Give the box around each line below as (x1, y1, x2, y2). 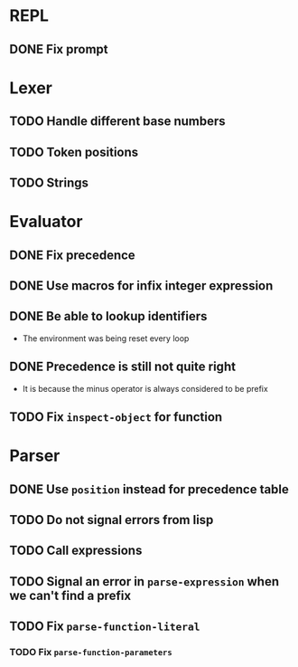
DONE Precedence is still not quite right (9, 359, 237, 375)
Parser (9, 445, 61, 466)
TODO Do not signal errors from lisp (9, 512, 214, 528)
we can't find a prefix (9, 587, 132, 603)
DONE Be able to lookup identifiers (9, 309, 208, 324)
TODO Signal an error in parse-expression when (9, 574, 280, 589)
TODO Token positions (9, 144, 139, 159)
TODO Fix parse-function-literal (9, 619, 200, 634)
